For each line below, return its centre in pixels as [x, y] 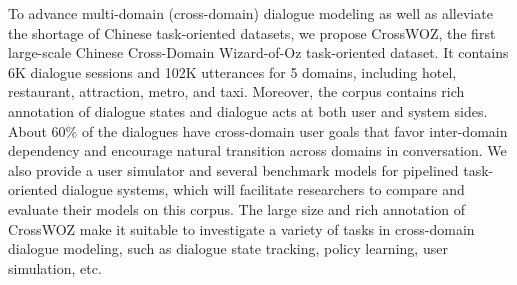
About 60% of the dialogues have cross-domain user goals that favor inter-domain [258, 130]
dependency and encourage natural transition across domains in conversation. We [257, 150]
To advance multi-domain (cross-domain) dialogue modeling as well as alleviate [250, 13]
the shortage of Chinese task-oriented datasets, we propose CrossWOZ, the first [252, 32]
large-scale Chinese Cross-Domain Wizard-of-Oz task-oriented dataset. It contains [258, 52]
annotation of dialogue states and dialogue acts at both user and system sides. [248, 110]
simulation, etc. [55, 267]
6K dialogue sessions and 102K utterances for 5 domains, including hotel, [232, 71]
